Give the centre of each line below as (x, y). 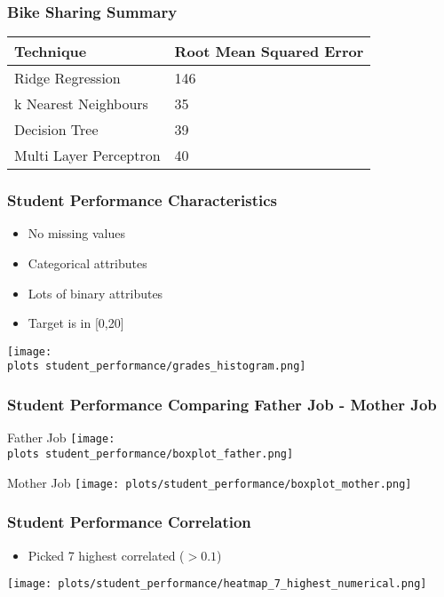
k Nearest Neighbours (81, 104)
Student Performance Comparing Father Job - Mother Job (222, 405)
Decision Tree (56, 130)
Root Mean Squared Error (269, 52)
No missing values (76, 233)
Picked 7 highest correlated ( (106, 555)
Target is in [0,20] (76, 323)
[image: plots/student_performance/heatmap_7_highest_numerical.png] (217, 584)
